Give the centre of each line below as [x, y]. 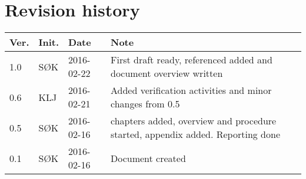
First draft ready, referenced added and [191, 60]
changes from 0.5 [145, 104]
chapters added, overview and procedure [193, 121]
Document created [148, 158]
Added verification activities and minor [191, 90]
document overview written [167, 73]
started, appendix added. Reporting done [195, 134]
